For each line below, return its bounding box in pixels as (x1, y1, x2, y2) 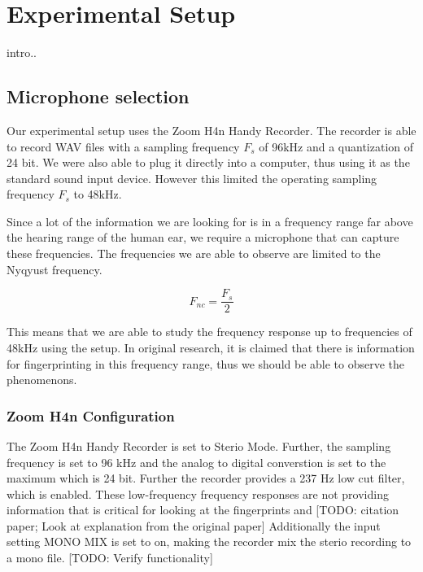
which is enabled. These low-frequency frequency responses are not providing (7, 485, 389, 502)
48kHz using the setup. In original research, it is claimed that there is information (7, 338, 415, 356)
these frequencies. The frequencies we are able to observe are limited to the (7, 245, 381, 262)
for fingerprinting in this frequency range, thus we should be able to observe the (7, 355, 405, 372)
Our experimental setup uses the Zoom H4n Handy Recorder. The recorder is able (7, 121, 416, 138)
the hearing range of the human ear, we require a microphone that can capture (7, 229, 399, 246)
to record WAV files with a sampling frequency (7, 138, 240, 155)
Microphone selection (7, 84, 190, 109)
